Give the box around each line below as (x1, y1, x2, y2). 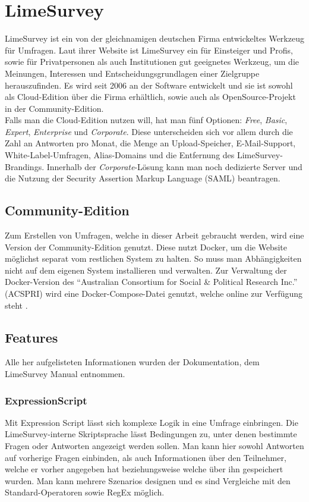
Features (5, 328, 58, 346)
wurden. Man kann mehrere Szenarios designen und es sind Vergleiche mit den (5, 474, 291, 487)
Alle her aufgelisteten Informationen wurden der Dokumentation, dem (5, 356, 260, 368)
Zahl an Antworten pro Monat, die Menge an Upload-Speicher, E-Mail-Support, (5, 137, 296, 149)
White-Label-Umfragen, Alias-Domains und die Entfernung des (5, 149, 235, 161)
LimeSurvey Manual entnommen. (5, 368, 125, 379)
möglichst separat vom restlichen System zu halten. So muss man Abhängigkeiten (5, 252, 302, 265)
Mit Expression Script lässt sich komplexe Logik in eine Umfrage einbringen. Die (5, 416, 298, 428)
